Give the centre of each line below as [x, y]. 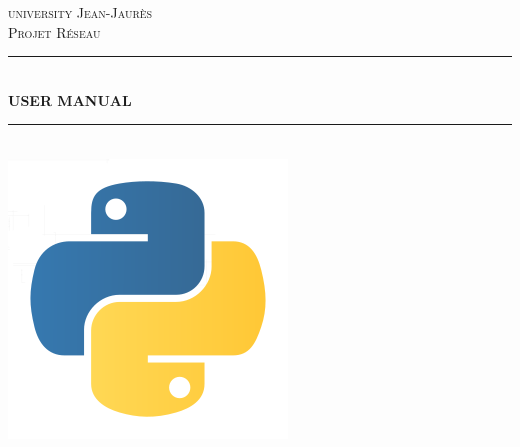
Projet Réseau [54, 31]
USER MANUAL [70, 99]
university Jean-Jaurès [80, 12]
